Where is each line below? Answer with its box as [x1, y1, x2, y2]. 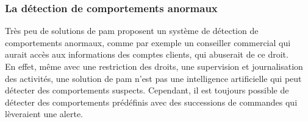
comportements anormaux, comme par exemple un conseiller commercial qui [5, 36, 291, 49]
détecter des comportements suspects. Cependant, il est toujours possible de [5, 84, 289, 97]
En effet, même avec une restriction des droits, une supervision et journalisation [5, 60, 303, 72]
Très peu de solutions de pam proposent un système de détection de [5, 24, 259, 37]
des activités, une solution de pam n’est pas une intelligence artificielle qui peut [5, 72, 302, 84]
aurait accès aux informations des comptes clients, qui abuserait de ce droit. [5, 48, 288, 61]
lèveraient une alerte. [5, 107, 84, 120]
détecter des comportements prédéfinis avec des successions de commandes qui [5, 95, 298, 108]
